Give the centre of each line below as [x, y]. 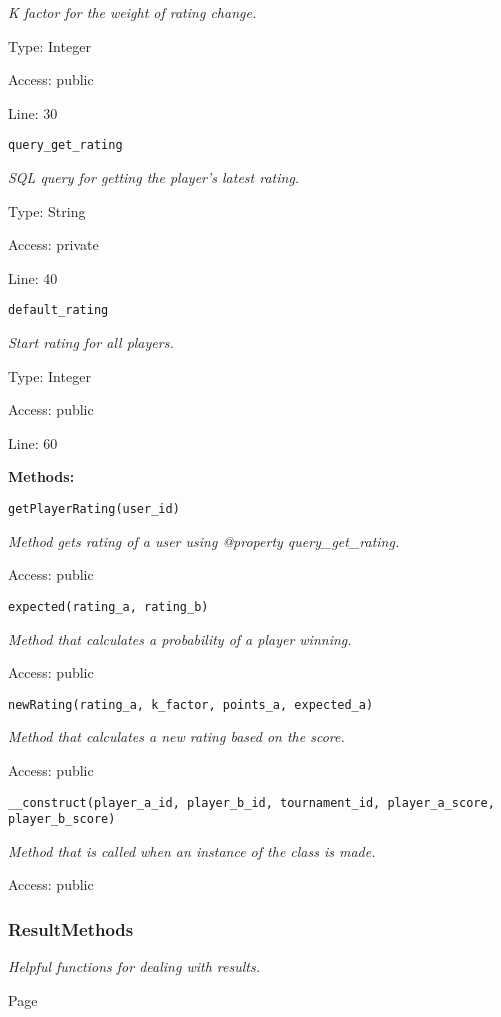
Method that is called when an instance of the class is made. [192, 850]
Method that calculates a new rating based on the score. [176, 736]
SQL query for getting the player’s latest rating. [154, 177]
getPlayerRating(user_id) [94, 509]
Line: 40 [33, 277]
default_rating [58, 310]
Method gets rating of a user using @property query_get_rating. [204, 540]
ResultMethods [71, 928]
